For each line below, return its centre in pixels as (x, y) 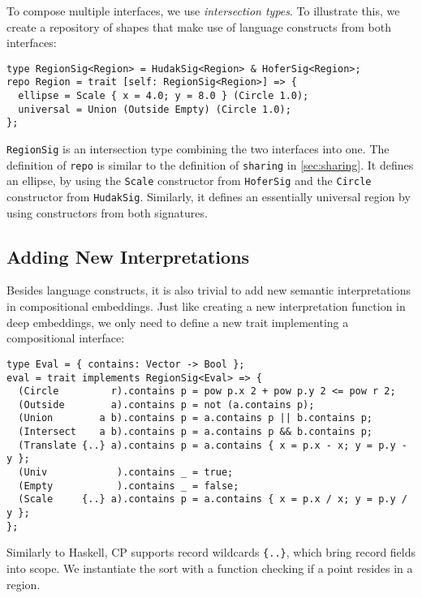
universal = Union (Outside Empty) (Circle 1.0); (155, 109)
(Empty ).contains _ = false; (129, 486)
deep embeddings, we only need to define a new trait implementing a (178, 322)
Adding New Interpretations (128, 256)
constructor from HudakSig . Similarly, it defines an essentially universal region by (209, 197)
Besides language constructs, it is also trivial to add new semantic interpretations (209, 290)
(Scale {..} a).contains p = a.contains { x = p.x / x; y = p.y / (213, 499)
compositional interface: (66, 338)
